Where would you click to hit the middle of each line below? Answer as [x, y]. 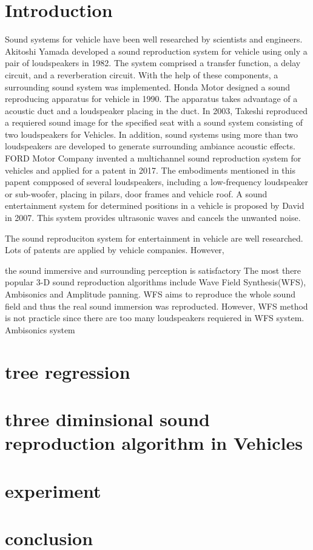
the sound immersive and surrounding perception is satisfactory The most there [153, 270]
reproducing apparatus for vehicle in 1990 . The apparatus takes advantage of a [151, 99]
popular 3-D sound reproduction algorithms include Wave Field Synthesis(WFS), [156, 282]
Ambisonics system [40, 329]
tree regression [68, 371]
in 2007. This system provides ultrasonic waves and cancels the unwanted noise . [153, 218]
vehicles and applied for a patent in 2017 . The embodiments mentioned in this [150, 170]
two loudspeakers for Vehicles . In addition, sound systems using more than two [151, 134]
